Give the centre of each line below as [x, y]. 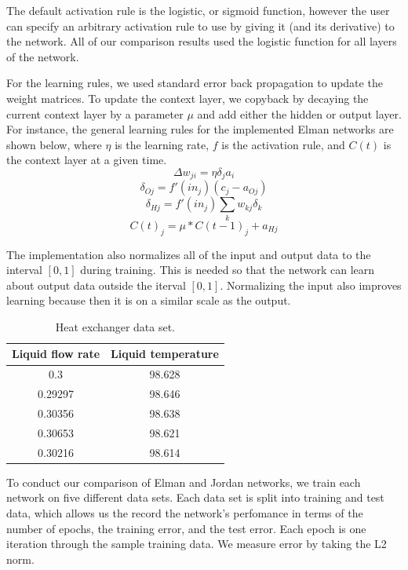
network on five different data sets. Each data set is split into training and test [195, 497]
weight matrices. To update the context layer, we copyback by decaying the [188, 98]
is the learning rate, [162, 144]
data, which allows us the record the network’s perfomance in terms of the [185, 512]
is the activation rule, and [283, 144]
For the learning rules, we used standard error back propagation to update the [195, 83]
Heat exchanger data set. [115, 326]
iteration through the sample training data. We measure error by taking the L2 [197, 544]
